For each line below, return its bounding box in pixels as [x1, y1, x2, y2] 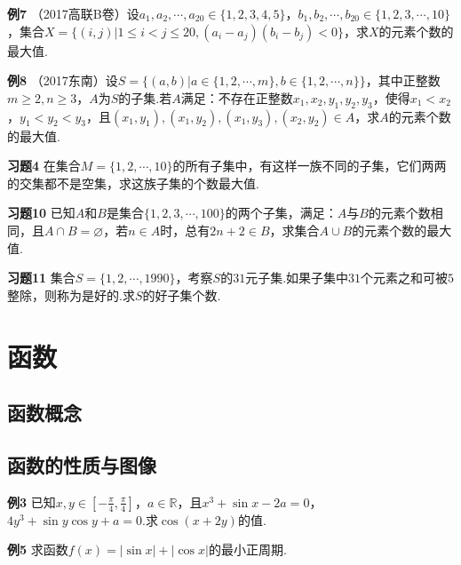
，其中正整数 [365, 71, 441, 90]
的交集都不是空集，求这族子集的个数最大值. [7, 173, 259, 192]
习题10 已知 [7, 203, 76, 222]
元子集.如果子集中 [245, 268, 349, 287]
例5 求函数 [7, 540, 68, 559]
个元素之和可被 [361, 268, 449, 287]
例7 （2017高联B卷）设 [7, 4, 139, 22]
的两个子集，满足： [225, 203, 338, 222]
